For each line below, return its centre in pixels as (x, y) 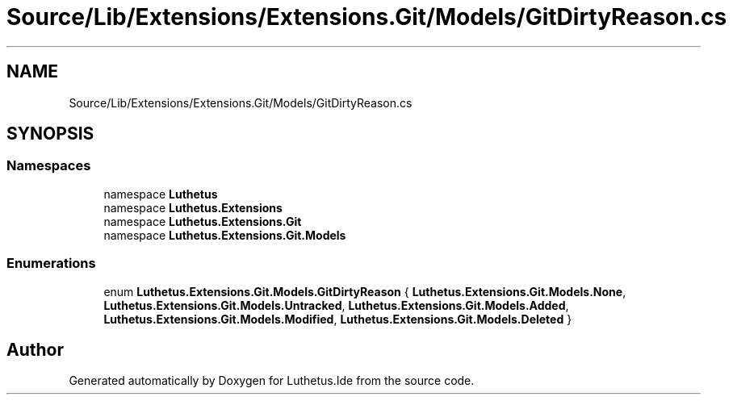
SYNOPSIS (50, 134)
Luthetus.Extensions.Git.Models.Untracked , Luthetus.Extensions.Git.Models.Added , (336, 305)
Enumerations (51, 263)
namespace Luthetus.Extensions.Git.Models (225, 235)
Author (35, 349)
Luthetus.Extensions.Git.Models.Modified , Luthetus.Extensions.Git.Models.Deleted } (338, 319)
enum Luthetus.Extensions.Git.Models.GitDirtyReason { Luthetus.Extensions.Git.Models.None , (365, 291)
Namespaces (49, 166)
